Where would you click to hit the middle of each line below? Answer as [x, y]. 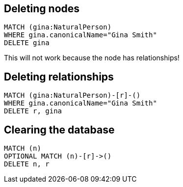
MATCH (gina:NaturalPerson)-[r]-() [72, 95]
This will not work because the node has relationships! [92, 58]
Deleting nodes [42, 9]
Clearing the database [59, 130]
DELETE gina [27, 43]
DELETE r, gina [33, 111]
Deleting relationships [59, 77]
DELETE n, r [27, 164]
